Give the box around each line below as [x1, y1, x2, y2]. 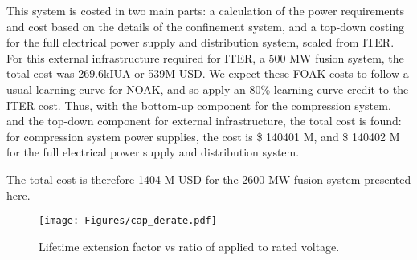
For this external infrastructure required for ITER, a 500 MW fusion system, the [6, 49, 404, 66]
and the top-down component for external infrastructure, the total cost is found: [6, 112, 402, 129]
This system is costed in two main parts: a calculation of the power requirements [6, 2, 404, 18]
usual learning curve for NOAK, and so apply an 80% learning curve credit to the [6, 80, 409, 97]
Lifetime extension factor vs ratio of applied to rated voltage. [39, 238, 340, 254]
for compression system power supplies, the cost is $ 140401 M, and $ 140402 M [6, 128, 400, 144]
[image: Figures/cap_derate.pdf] [39, 215, 217, 227]
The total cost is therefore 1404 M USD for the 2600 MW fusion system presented [6, 170, 411, 187]
